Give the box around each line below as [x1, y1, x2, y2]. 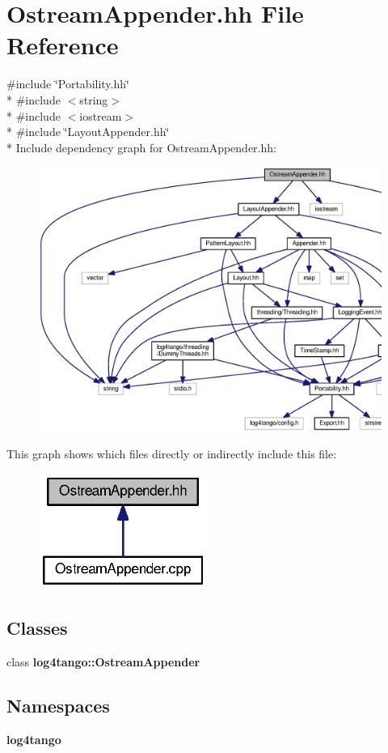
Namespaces [6, 692, 110, 717]
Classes [6, 615, 68, 640]
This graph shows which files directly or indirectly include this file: [6, 445, 337, 462]
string [79, 91, 108, 108]
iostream [79, 107, 122, 124]
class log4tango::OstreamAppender [6, 653, 200, 670]
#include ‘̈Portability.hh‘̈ [6, 75, 129, 92]
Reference [6, 28, 119, 62]
